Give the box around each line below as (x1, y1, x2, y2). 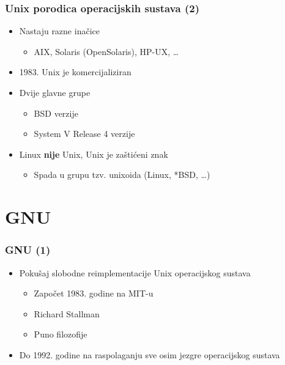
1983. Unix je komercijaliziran (19, 65, 131, 78)
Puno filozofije (34, 328, 87, 341)
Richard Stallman (34, 307, 100, 320)
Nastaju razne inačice (19, 24, 100, 37)
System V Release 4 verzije (34, 127, 135, 140)
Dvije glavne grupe (19, 86, 91, 98)
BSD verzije (34, 106, 78, 119)
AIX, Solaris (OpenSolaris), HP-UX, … (34, 45, 179, 57)
